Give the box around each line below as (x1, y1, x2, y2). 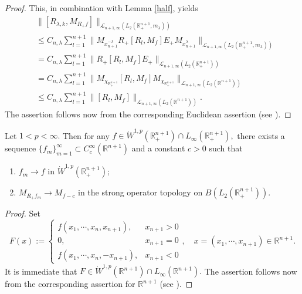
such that (209, 142, 243, 154)
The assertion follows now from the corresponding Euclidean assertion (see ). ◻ (5, 108, 291, 120)
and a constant (131, 142, 185, 154)
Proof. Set (5, 207, 40, 219)
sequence (5, 142, 36, 154)
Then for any (63, 129, 110, 141)
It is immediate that (5, 265, 77, 277)
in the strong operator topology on (78, 186, 203, 198)
